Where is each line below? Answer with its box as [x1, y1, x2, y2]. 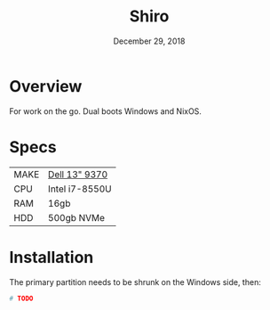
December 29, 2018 [113, 36, 186, 46]
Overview [9, 76, 83, 96]
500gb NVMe [47, 211, 105, 224]
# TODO [9, 294, 34, 303]
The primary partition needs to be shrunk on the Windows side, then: [9, 276, 262, 287]
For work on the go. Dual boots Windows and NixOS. [9, 105, 202, 117]
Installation [9, 247, 94, 267]
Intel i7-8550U [47, 183, 113, 195]
